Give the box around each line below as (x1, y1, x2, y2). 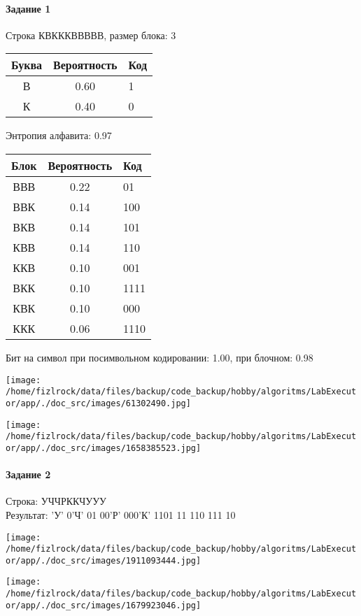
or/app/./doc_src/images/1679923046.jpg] (6, 600, 201, 610)
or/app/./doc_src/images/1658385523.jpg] (6, 443, 201, 453)
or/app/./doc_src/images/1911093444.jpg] (6, 555, 201, 566)
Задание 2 (6, 467, 51, 482)
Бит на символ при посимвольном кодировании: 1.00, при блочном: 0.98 (6, 350, 313, 364)
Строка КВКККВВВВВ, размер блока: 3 (6, 27, 176, 42)
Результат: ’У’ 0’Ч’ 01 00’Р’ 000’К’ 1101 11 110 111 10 (6, 507, 236, 522)
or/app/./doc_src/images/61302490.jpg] (6, 398, 191, 408)
